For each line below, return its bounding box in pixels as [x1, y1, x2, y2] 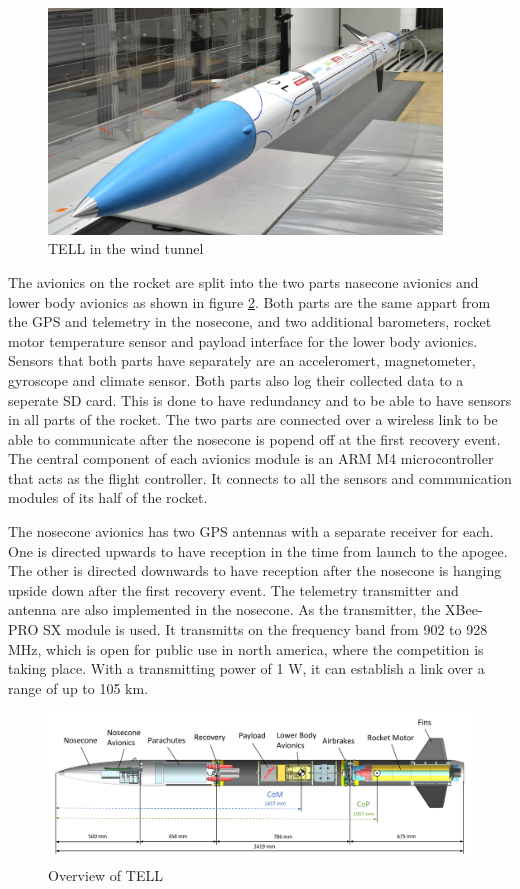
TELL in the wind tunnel [48, 238, 204, 259]
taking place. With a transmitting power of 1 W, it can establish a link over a [8, 658, 485, 679]
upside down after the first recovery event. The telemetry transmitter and [8, 579, 459, 600]
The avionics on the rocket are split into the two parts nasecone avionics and [8, 271, 479, 292]
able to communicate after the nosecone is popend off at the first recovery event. [8, 428, 501, 449]
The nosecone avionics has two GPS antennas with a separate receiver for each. [8, 521, 494, 542]
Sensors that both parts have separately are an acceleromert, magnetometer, [8, 350, 476, 371]
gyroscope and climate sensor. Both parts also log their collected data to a [8, 369, 464, 390]
